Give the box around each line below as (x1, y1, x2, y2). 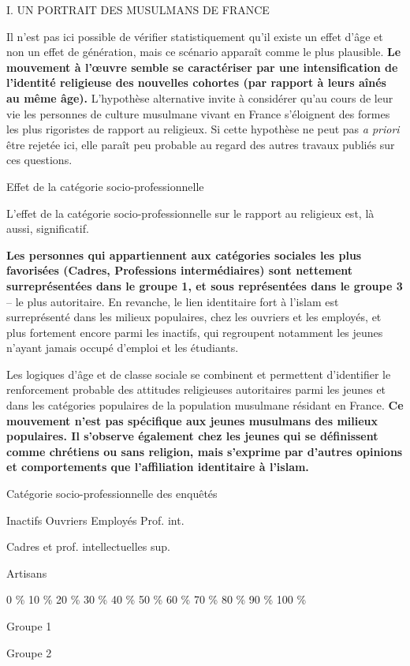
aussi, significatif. (6, 220, 89, 237)
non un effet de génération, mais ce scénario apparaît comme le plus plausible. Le (6, 43, 401, 60)
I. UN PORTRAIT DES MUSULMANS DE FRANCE (6, 2, 270, 17)
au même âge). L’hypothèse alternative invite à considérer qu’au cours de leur (6, 89, 393, 106)
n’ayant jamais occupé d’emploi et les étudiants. (6, 339, 239, 356)
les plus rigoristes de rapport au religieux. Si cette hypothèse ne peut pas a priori (6, 121, 400, 137)
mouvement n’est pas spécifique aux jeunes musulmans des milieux (6, 412, 378, 428)
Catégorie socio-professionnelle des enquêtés (6, 485, 218, 502)
